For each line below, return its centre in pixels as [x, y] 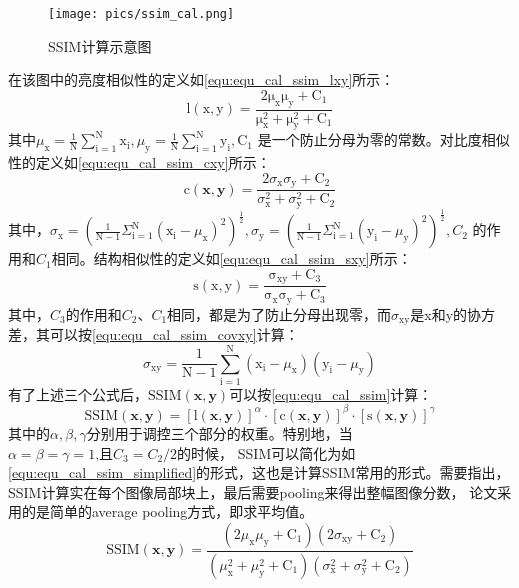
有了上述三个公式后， [78, 393]
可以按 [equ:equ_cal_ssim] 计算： [331, 393]
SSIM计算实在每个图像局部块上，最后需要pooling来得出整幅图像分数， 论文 [253, 491]
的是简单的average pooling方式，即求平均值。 [167, 511]
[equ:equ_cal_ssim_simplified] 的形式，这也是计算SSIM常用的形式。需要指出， [259, 472]
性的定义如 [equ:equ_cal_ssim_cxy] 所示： [139, 162]
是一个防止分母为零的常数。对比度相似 [383, 139]
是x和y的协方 [453, 313]
